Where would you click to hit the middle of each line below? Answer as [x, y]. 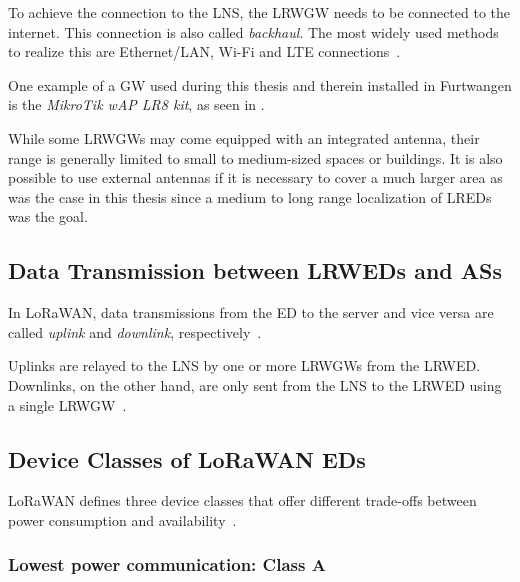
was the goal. [48, 216]
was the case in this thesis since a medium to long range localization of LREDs [250, 196]
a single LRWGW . [67, 404]
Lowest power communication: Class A [167, 564]
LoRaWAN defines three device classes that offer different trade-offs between [242, 500]
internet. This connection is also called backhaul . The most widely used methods [253, 31]
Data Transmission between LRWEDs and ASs [255, 270]
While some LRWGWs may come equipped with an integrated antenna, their [244, 137]
